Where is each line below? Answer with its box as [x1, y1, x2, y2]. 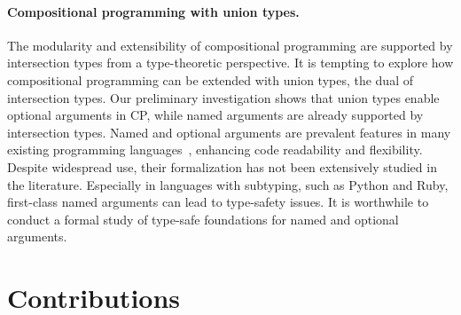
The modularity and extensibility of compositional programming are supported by [7, 35, 453, 54]
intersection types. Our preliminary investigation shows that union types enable [7, 88, 440, 106]
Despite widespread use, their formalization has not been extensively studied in [7, 157, 437, 176]
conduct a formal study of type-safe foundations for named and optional [7, 209, 399, 228]
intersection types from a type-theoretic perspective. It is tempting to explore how [7, 53, 454, 72]
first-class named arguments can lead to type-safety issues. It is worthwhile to [7, 193, 429, 211]
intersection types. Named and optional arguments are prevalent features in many [7, 122, 451, 141]
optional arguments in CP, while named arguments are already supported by [7, 106, 424, 124]
